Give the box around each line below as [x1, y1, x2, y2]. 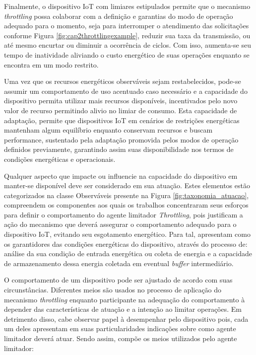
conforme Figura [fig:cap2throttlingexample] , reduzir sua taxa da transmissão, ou [4, 30, 251, 40]
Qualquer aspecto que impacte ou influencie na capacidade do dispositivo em [4, 170, 238, 181]
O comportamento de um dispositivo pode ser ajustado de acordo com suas [4, 275, 233, 285]
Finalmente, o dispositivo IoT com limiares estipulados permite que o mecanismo [4, 1, 251, 11]
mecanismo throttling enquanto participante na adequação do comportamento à [4, 294, 245, 304]
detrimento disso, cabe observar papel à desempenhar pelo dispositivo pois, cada [4, 313, 249, 324]
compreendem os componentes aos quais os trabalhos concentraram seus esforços [4, 200, 249, 210]
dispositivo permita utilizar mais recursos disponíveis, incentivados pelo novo [4, 95, 238, 106]
